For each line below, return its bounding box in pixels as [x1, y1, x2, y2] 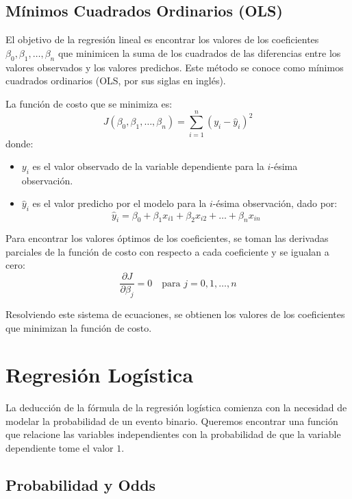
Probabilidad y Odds [5, 474, 156, 496]
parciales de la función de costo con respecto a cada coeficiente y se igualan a [5, 244, 329, 258]
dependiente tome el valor [5, 441, 114, 455]
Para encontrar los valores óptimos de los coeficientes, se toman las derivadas [5, 231, 329, 245]
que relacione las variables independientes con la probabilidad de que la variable [5, 427, 341, 441]
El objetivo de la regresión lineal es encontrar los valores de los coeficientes [5, 32, 319, 47]
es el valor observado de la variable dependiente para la [32, 159, 264, 173]
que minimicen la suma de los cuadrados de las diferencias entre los [58, 45, 341, 60]
